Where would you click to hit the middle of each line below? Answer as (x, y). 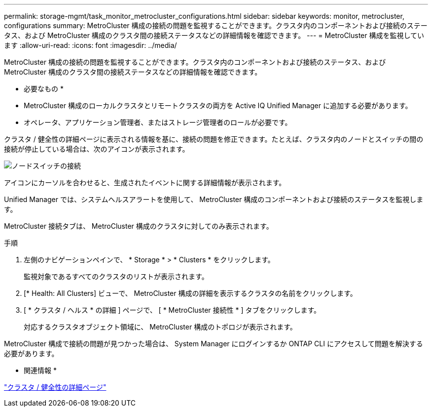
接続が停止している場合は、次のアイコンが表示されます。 (97, 149)
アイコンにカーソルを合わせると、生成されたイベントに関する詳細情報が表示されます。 (145, 183)
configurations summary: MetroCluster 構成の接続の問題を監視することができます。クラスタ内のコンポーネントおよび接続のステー (216, 25)
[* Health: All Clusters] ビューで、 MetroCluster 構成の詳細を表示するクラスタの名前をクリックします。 (190, 293)
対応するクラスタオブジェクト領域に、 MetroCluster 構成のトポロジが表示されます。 (160, 327)
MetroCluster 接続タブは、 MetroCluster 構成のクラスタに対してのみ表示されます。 (139, 226)
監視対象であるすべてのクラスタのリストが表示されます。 (116, 276)
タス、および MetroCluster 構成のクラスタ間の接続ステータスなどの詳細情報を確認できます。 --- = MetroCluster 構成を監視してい (214, 35)
